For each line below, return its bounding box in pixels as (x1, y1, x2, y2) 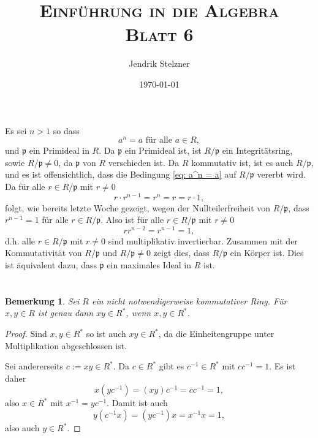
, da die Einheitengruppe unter (158, 327, 274, 340)
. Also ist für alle (100, 213, 164, 226)
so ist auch (86, 327, 126, 340)
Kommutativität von (5, 246, 82, 259)
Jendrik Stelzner (129, 57, 190, 70)
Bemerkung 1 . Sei (5, 294, 80, 307)
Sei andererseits (5, 360, 64, 372)
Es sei (5, 124, 27, 137)
